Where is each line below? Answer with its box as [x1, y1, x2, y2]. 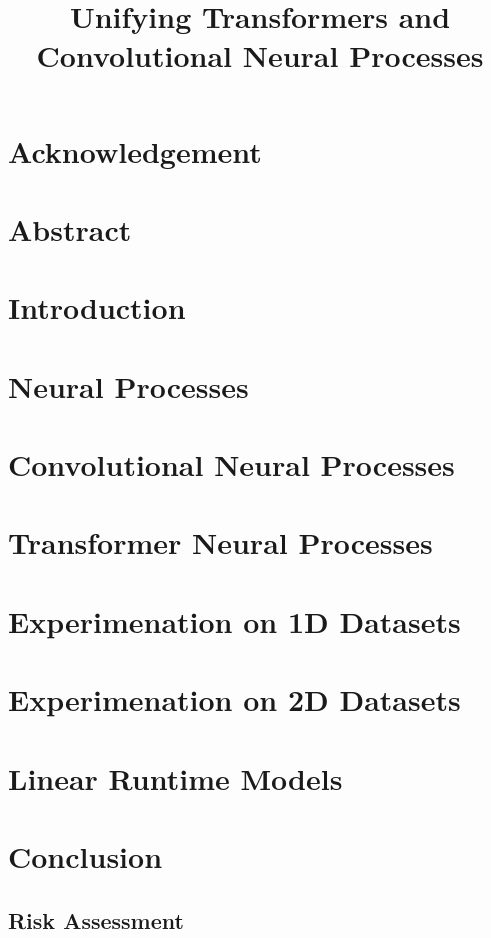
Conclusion [8, 835, 163, 876]
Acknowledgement [8, 130, 262, 171]
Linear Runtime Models [8, 757, 343, 798]
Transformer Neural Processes [8, 522, 433, 563]
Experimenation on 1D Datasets [8, 600, 461, 641]
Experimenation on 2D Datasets [8, 679, 461, 720]
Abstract [8, 208, 132, 249]
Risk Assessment [8, 904, 184, 935]
